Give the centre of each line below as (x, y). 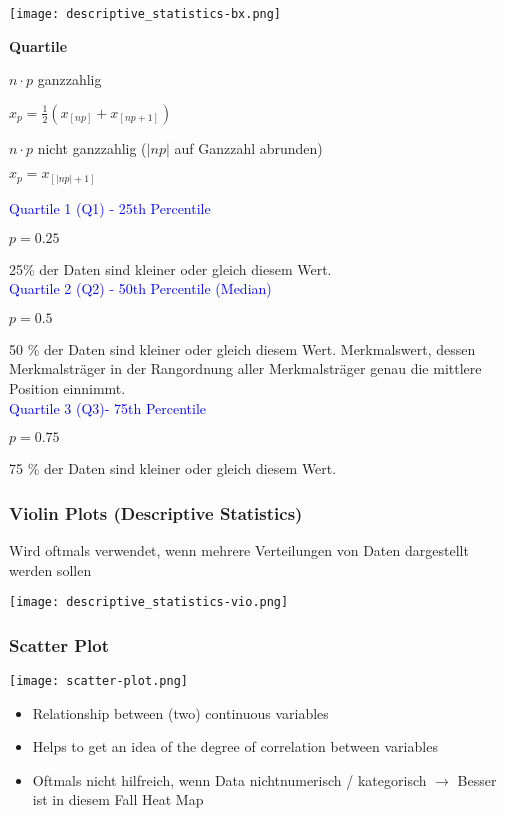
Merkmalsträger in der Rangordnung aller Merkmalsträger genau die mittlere (245, 368)
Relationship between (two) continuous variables (180, 712)
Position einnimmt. (67, 387)
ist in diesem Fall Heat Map (118, 799)
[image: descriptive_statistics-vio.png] (149, 602)
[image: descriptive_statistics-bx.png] (145, 14)
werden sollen (50, 569)
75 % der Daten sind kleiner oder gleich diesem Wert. (173, 468)
